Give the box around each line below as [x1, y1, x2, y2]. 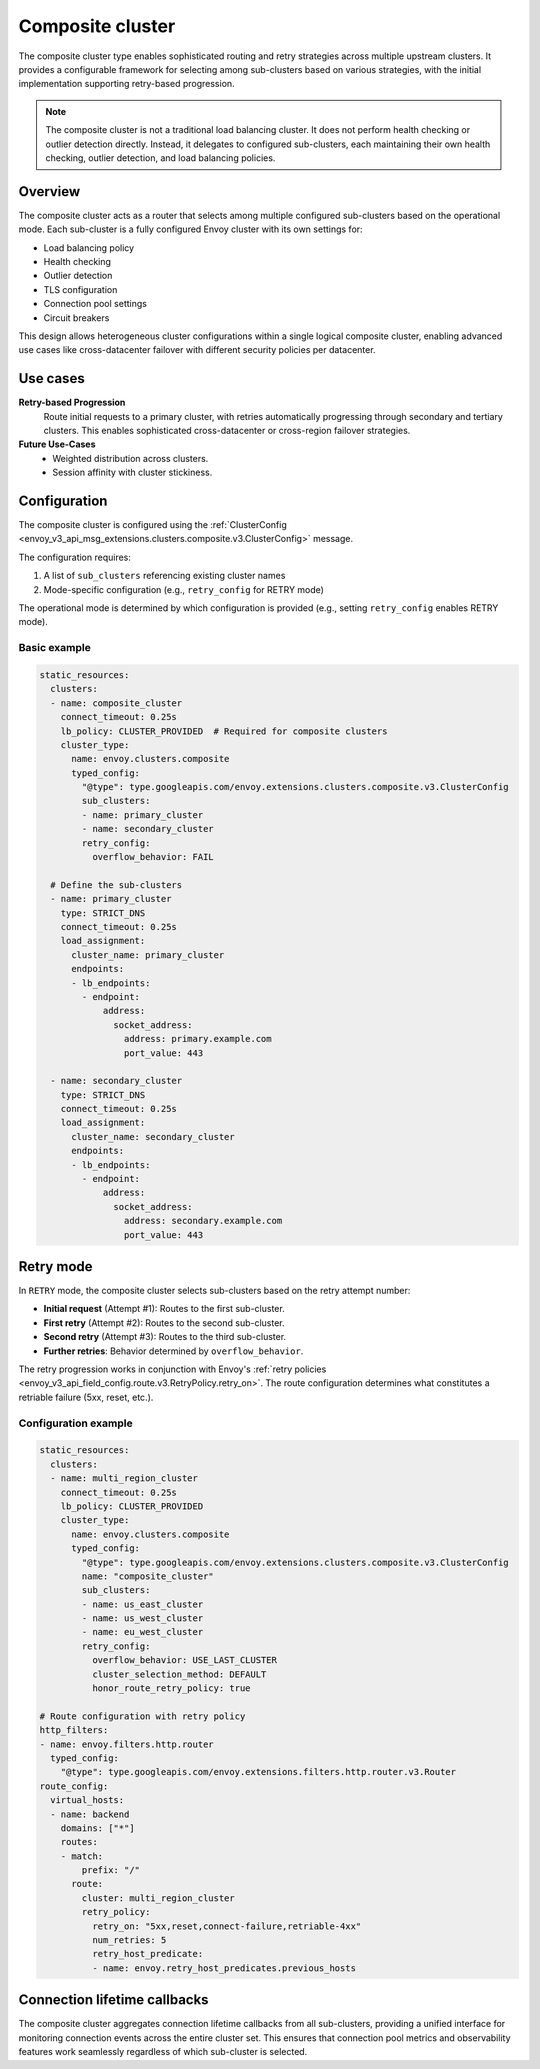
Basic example [18, 641, 92, 655]
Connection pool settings [43, 298, 147, 310]
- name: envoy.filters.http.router [39, 1738, 214, 1750]
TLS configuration [43, 283, 118, 295]
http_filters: [39, 1725, 109, 1736]
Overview [18, 183, 81, 200]
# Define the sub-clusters [50, 879, 183, 890]
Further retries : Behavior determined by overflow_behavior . [43, 1345, 304, 1357]
